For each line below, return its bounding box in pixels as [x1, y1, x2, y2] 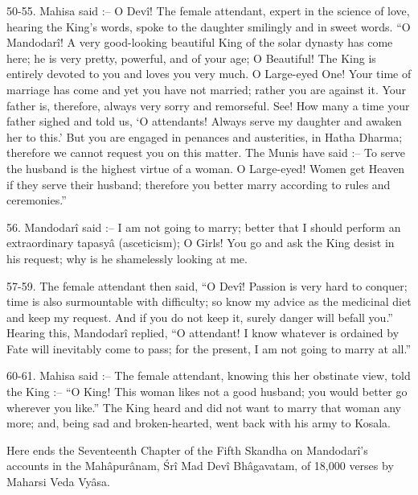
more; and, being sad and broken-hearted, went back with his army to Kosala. [6, 415, 391, 431]
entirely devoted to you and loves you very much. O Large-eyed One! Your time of [6, 65, 412, 82]
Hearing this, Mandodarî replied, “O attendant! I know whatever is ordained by [6, 324, 400, 341]
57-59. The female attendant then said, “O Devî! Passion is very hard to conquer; [6, 277, 408, 294]
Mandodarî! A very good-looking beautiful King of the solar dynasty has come [6, 34, 393, 51]
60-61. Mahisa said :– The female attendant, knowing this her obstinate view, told [6, 367, 411, 384]
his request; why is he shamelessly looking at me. [6, 250, 248, 266]
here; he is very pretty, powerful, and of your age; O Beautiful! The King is [6, 49, 376, 66]
